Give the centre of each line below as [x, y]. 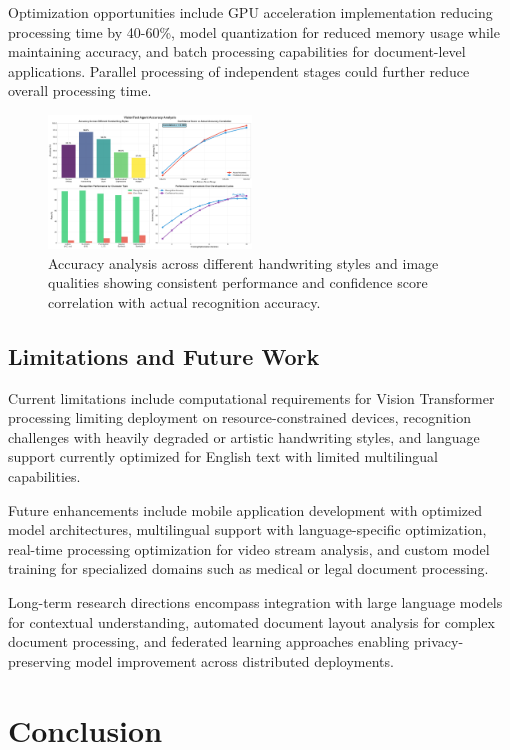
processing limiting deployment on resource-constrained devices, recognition [239, 417]
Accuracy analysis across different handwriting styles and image [243, 262]
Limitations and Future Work [164, 355]
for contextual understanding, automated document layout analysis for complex [251, 621]
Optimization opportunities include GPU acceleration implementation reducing [250, 12]
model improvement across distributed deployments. [234, 660]
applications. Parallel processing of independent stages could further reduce [239, 70]
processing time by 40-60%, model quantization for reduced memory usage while [254, 31]
